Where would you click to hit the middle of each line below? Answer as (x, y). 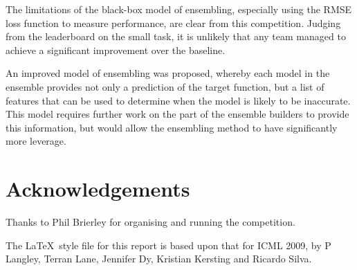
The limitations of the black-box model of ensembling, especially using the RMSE (179, 9)
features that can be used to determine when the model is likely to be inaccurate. (178, 100)
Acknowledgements (98, 189)
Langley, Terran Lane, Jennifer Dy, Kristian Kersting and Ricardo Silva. (159, 259)
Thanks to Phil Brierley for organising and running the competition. (150, 222)
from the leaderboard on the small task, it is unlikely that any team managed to (176, 36)
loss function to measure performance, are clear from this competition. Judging (173, 22)
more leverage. (36, 141)
